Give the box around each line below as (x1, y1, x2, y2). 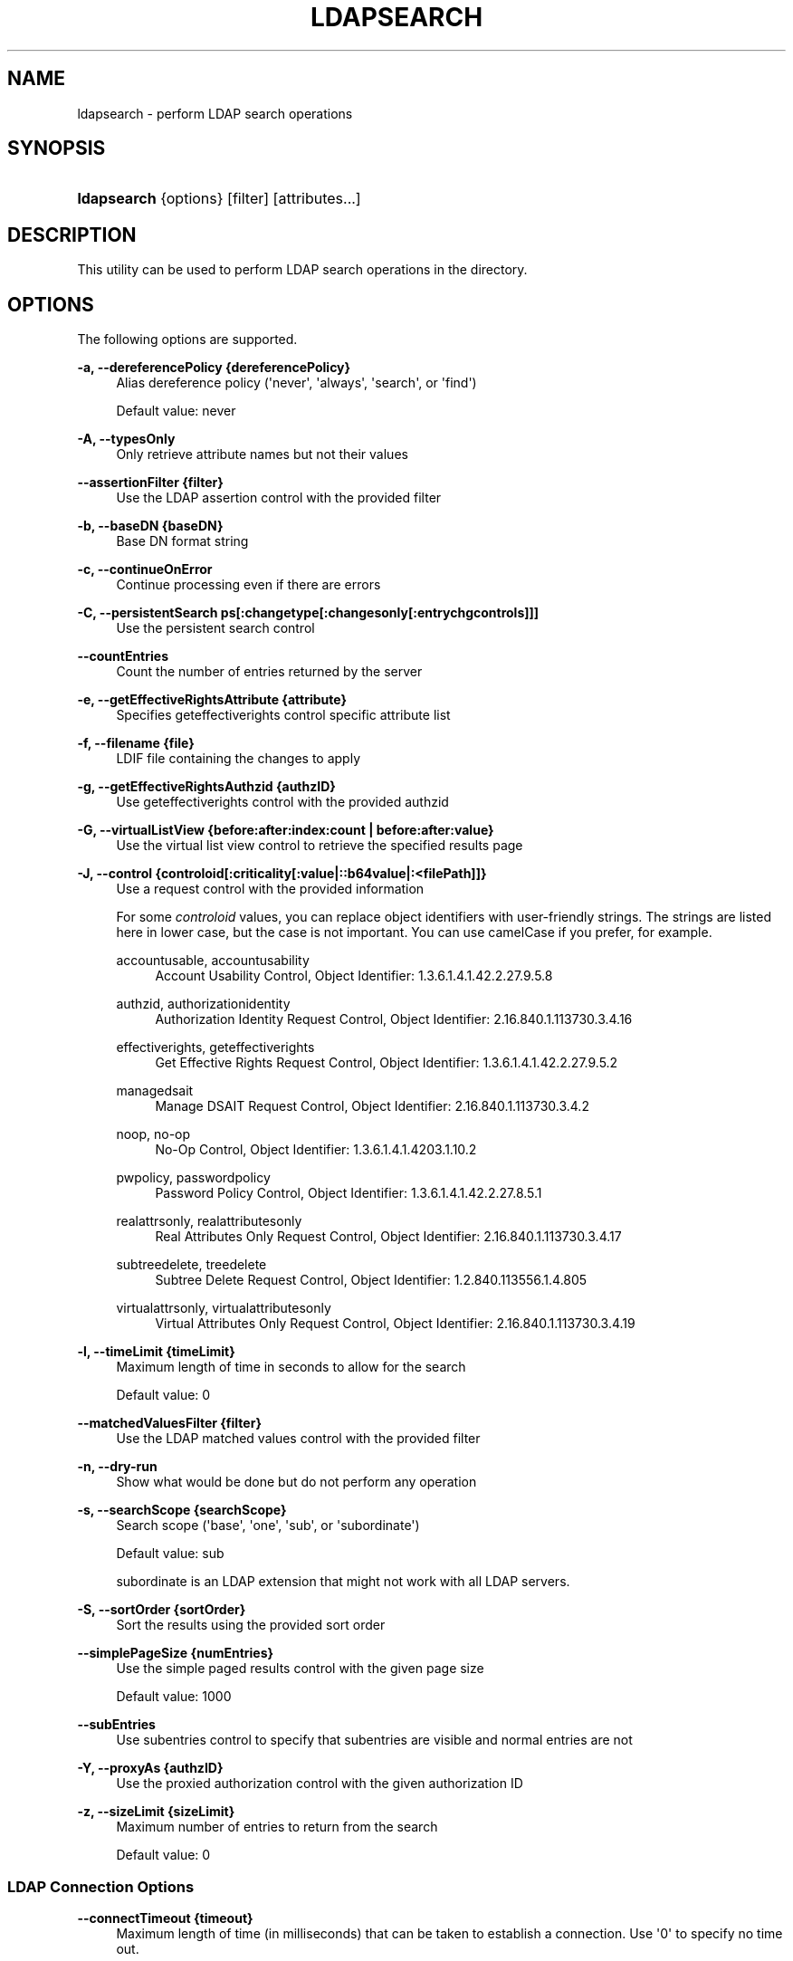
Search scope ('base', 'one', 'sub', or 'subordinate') (116, 1517, 420, 1534)
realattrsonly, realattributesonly (116, 1213, 302, 1229)
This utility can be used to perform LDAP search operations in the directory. (77, 262, 528, 278)
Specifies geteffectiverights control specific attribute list (116, 707, 451, 723)
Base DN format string (116, 533, 249, 550)
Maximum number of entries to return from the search (116, 1819, 438, 1835)
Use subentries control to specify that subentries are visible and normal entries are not (116, 1732, 633, 1748)
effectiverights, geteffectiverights (116, 1039, 315, 1056)
